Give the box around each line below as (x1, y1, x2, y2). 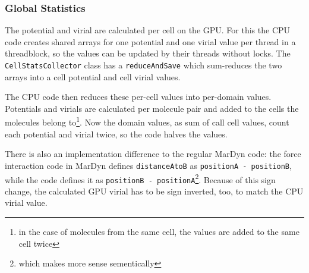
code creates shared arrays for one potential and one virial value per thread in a (5, 35, 296, 48)
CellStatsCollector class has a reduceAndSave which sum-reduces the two (5, 59, 282, 71)
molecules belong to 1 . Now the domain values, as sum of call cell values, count (5, 114, 289, 128)
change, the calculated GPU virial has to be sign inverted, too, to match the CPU (5, 184, 304, 197)
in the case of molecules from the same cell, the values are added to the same (18, 225, 299, 238)
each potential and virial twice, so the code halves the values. (5, 127, 228, 140)
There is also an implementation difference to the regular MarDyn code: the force (5, 148, 301, 160)
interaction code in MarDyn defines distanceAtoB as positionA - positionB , (5, 159, 292, 171)
